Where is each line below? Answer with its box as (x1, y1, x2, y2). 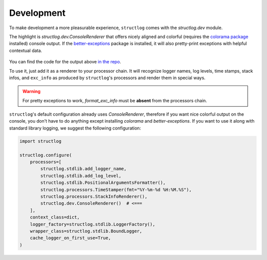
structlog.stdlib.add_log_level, (40, 173, 122, 178)
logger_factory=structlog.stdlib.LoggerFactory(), (30, 221, 155, 227)
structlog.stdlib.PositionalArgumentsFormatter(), (40, 180, 166, 185)
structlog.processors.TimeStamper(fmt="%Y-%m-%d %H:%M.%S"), (40, 187, 192, 192)
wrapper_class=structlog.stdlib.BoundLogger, (30, 228, 142, 234)
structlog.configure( (19, 152, 72, 158)
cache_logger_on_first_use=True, (30, 235, 111, 241)
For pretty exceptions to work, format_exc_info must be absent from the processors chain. (22, 97, 207, 103)
